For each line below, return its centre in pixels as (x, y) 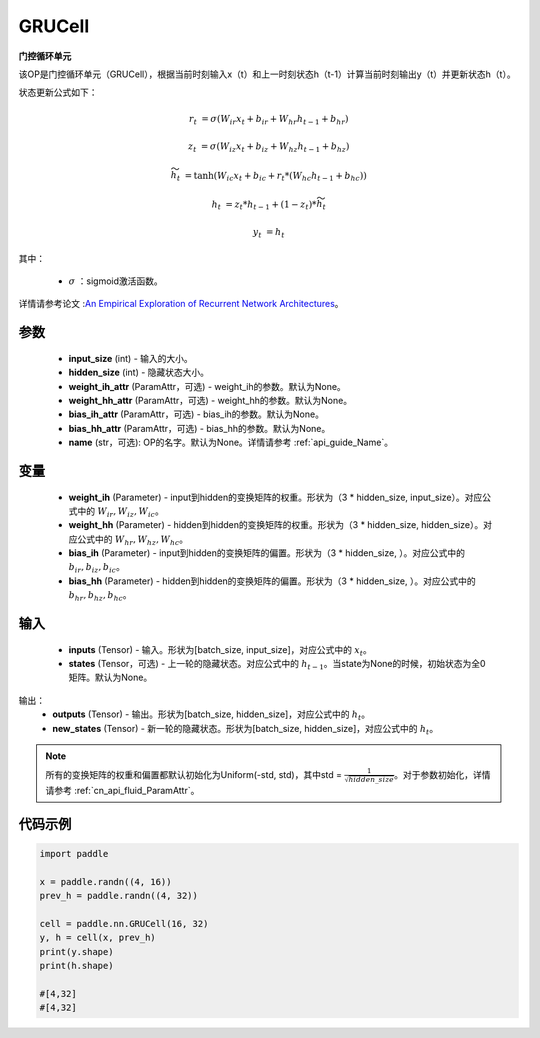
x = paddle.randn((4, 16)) (105, 881)
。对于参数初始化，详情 (442, 775)
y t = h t (268, 233)
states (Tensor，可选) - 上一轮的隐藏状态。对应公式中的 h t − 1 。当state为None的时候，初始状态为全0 (277, 665)
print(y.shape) (76, 951)
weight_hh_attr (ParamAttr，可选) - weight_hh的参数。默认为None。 (210, 400)
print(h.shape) (76, 966)
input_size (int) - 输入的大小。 (131, 358)
